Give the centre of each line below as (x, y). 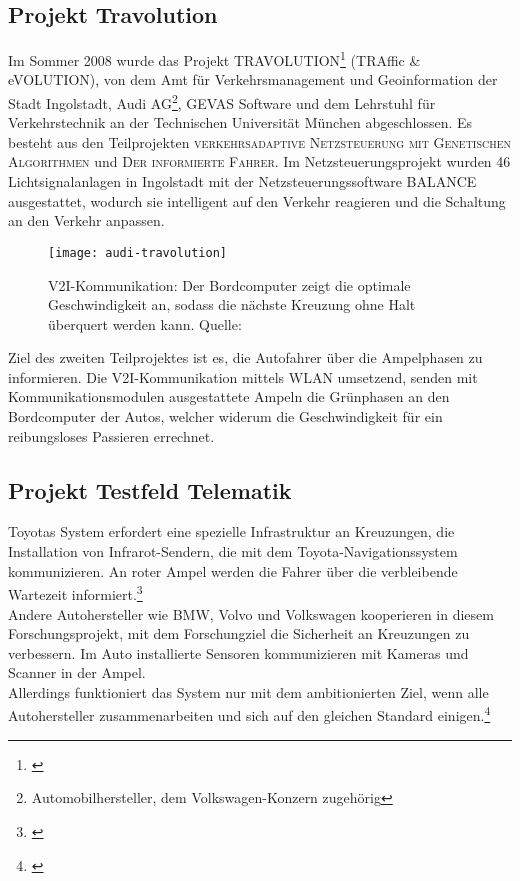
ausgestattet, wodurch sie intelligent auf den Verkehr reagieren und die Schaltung (257, 200)
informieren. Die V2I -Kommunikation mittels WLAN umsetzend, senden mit (243, 376)
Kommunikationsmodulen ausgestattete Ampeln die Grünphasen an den (229, 396)
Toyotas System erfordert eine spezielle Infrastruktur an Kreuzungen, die (231, 531)
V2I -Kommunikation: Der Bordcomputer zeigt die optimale (229, 284)
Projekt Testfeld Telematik (150, 489)
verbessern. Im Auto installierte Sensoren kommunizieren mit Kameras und (238, 652)
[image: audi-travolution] (137, 252)
